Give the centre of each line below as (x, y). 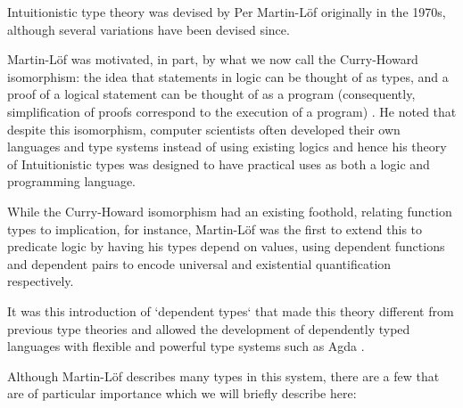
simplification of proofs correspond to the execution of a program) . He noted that (232, 111)
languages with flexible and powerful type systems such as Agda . (186, 346)
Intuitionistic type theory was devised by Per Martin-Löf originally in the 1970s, (227, 12)
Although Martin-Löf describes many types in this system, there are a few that (223, 375)
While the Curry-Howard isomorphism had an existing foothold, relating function (230, 211)
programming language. (71, 181)
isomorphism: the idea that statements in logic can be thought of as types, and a (228, 76)
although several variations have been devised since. (149, 29)
